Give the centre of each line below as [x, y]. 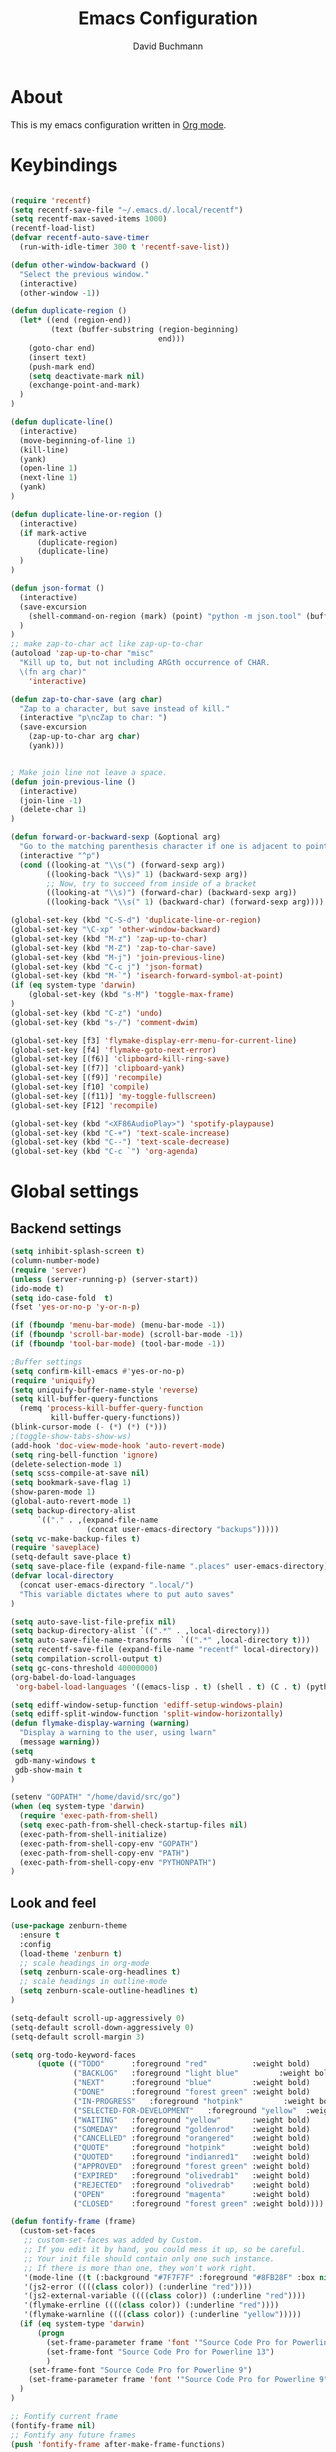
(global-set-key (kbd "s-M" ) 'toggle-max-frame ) [131, 995]
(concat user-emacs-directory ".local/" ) [107, 1585]
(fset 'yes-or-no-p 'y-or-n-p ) [75, 1307]
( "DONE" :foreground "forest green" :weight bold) [192, 2092]
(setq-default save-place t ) [71, 1557]
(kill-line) [44, 450]
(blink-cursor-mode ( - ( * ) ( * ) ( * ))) [89, 1427]
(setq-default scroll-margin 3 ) [77, 2037]
